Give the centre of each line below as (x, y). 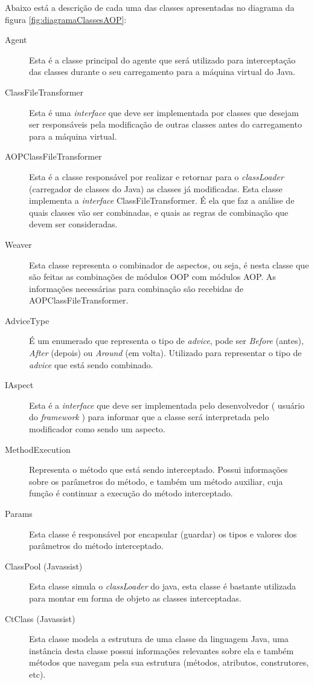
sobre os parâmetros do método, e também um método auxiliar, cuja (156, 481)
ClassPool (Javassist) (44, 566)
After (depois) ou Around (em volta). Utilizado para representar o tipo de (165, 353)
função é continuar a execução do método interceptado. (131, 493)
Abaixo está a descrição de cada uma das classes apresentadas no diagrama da (150, 7)
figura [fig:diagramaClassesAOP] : (66, 19)
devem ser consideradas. (73, 224)
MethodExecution (38, 449)
